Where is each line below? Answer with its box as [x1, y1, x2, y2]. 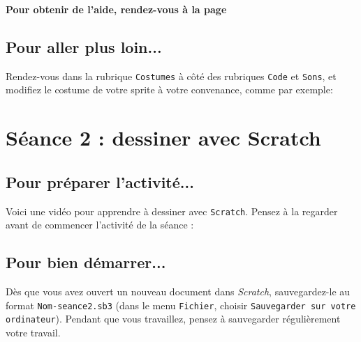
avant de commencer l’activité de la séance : [6, 217, 194, 232]
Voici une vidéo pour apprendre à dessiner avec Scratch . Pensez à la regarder [6, 203, 338, 218]
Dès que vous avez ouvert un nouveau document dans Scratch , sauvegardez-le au [6, 284, 351, 299]
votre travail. [6, 325, 61, 339]
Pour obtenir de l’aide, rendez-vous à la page [6, 2, 227, 16]
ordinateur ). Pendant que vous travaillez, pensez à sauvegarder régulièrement [6, 311, 341, 326]
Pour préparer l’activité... [6, 171, 194, 192]
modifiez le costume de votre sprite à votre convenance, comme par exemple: [6, 82, 333, 97]
